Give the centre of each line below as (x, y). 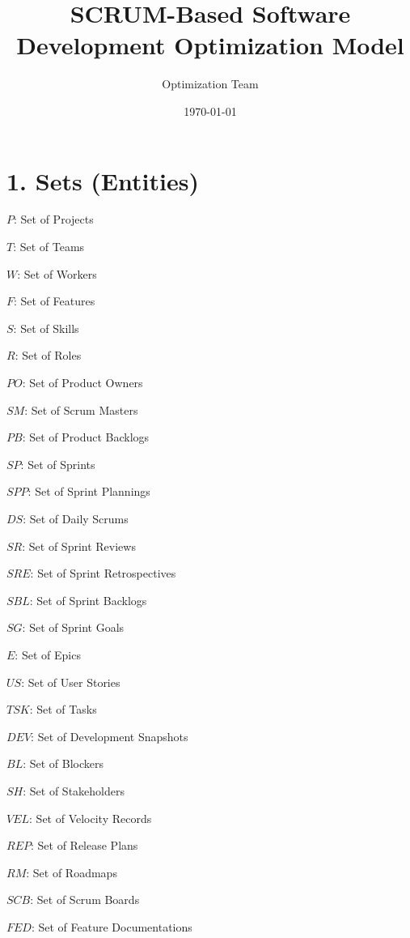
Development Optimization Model (210, 45)
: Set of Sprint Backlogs (88, 600)
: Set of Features (55, 301)
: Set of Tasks (63, 709)
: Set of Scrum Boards (85, 900)
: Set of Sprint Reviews (79, 546)
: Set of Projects (54, 219)
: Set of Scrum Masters (81, 409)
